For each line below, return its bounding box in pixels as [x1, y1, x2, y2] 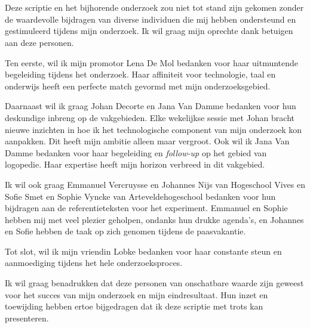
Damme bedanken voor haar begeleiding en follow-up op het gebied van [5, 146, 267, 159]
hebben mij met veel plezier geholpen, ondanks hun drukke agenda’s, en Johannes [5, 213, 304, 225]
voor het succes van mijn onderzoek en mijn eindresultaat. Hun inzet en [5, 288, 268, 301]
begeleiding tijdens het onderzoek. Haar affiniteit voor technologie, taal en [5, 68, 276, 81]
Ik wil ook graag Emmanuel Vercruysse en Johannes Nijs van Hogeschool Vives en [5, 178, 305, 190]
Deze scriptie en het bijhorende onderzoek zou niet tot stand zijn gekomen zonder [5, 1, 304, 14]
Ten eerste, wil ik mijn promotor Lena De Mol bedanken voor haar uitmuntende [5, 56, 299, 69]
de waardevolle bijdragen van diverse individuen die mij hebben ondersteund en [5, 13, 296, 25]
